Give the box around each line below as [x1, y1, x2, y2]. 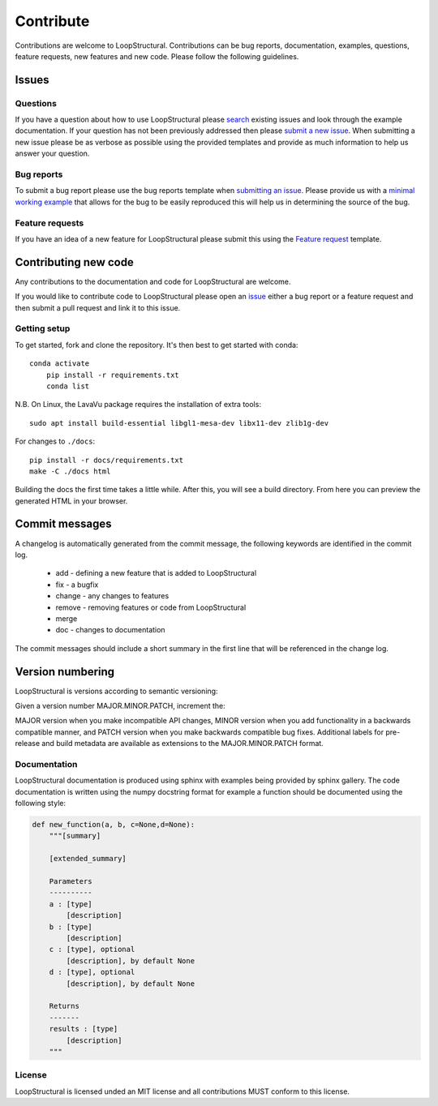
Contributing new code [15, 255, 134, 269]
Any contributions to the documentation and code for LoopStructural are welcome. [15, 276, 291, 286]
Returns [49, 1001, 80, 1011]
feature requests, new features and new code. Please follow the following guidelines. [15, 51, 299, 61]
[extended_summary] [49, 854, 127, 864]
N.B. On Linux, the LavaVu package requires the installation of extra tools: [15, 400, 261, 409]
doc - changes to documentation [55, 625, 165, 635]
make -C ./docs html [29, 466, 111, 476]
